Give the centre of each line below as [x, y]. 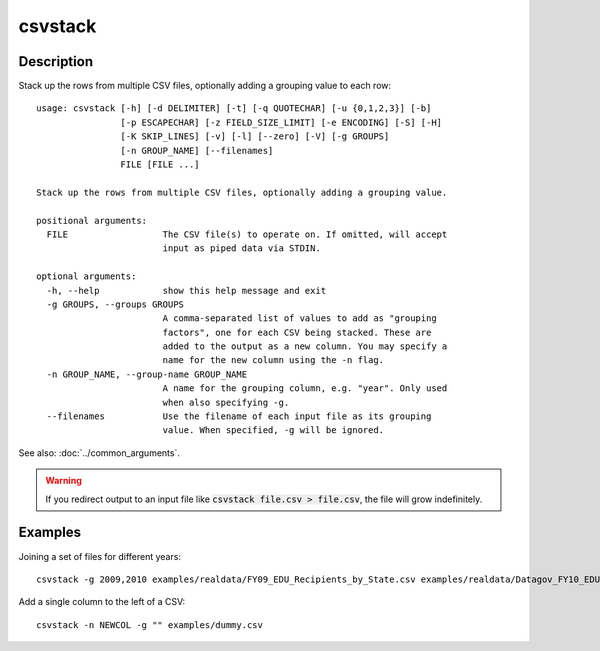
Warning [63, 481]
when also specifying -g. [226, 402]
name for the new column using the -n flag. [273, 360]
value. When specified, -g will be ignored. [273, 430]
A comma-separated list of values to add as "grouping [299, 318]
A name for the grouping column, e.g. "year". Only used [305, 388]
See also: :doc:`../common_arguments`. [99, 452]
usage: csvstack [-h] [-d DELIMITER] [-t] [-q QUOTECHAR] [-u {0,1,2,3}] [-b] [234, 108]
